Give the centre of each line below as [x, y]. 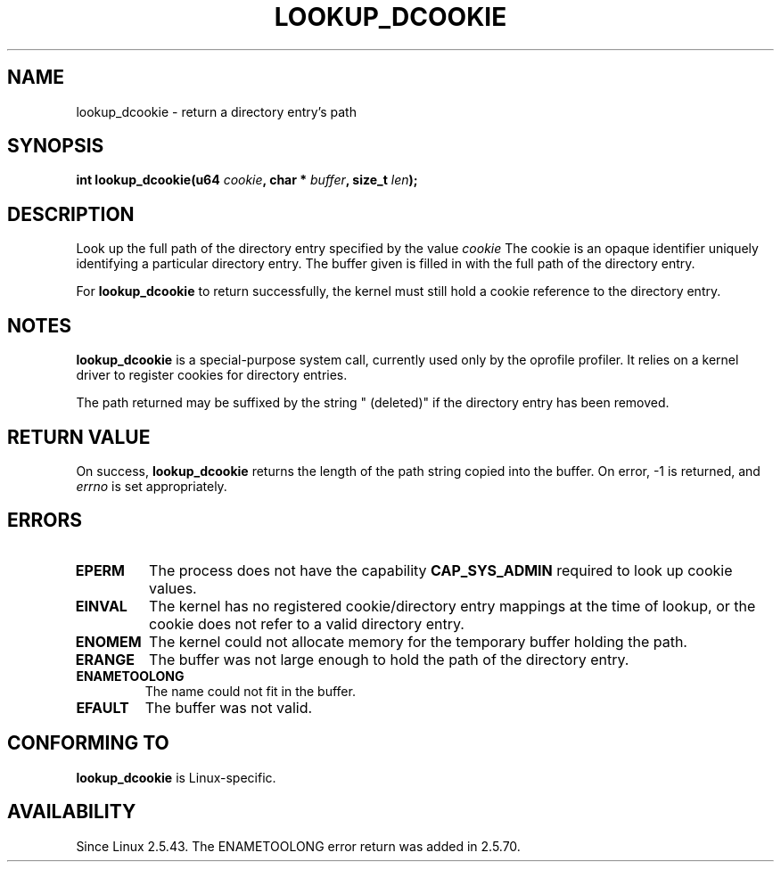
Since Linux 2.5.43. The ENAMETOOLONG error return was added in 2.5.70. [298, 846]
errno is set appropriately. [152, 486]
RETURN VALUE [79, 437]
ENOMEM [108, 641]
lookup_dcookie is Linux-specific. [176, 777]
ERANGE [105, 659]
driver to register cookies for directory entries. [212, 375]
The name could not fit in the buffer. [250, 691]
